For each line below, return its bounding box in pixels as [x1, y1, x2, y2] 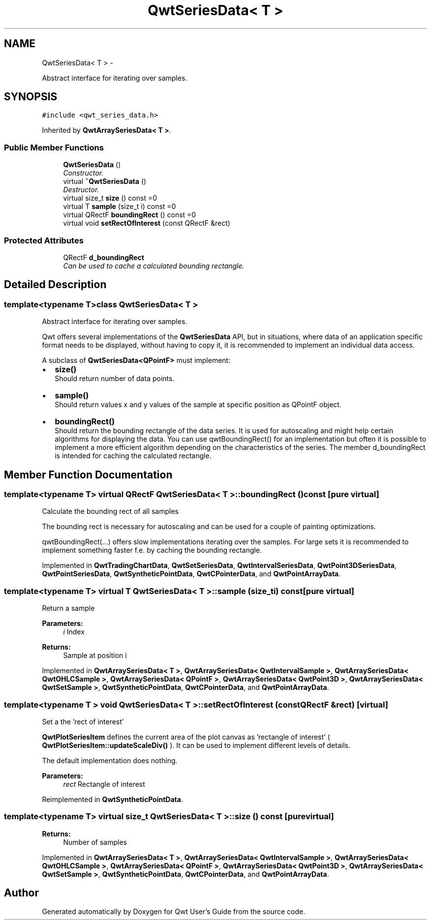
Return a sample [42, 604, 95, 613]
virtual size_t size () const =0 [63, 194, 157, 203]
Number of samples [63, 837, 127, 846]
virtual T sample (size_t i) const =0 [63, 202, 176, 211]
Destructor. [63, 185, 99, 194]
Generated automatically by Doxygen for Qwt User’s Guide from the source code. [42, 907, 306, 916]
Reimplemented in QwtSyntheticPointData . [42, 795, 183, 804]
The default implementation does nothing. [42, 756, 178, 765]
